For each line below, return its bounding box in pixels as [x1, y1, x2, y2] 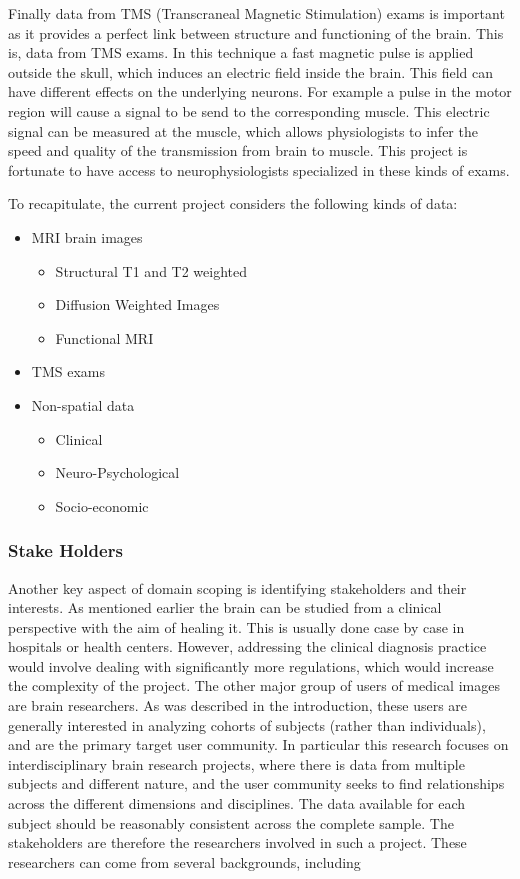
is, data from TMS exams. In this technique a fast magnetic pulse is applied [8, 42, 474, 63]
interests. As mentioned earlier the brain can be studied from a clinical [8, 597, 442, 618]
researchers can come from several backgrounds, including [8, 851, 361, 872]
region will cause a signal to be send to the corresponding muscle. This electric [8, 100, 490, 121]
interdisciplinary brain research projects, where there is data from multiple [8, 753, 465, 774]
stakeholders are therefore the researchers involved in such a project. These [8, 832, 467, 853]
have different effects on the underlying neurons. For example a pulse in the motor [8, 81, 512, 102]
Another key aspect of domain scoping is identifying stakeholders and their [8, 577, 467, 598]
